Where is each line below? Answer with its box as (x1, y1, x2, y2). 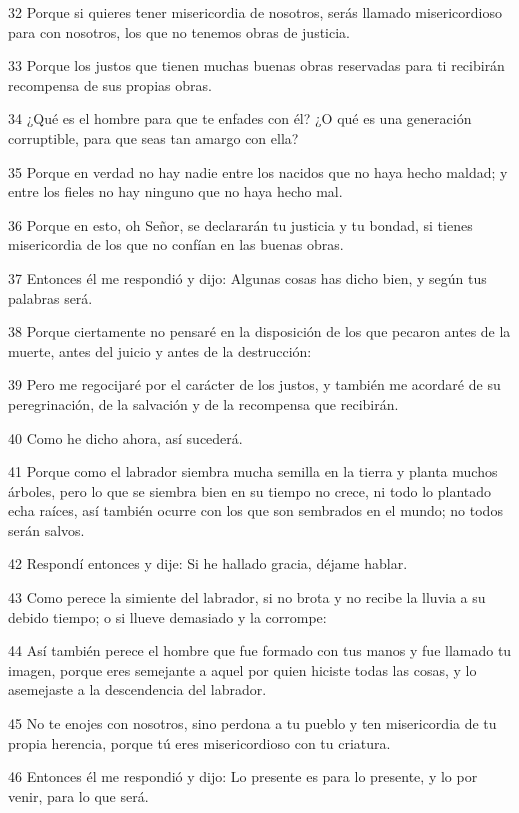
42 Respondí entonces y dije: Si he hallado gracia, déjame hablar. (8, 553, 408, 574)
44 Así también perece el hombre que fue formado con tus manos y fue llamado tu (8, 640, 512, 661)
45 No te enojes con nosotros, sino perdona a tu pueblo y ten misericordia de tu (8, 713, 497, 734)
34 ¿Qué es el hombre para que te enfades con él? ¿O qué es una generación (8, 108, 472, 129)
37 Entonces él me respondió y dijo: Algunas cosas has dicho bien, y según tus (8, 267, 487, 288)
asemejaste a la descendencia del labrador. (8, 679, 267, 700)
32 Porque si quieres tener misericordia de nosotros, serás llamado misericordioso (8, 2, 502, 22)
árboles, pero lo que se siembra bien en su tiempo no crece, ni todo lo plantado (8, 480, 492, 501)
